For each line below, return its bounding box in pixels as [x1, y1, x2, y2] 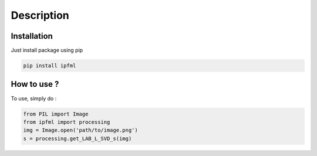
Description [11, 9, 70, 22]
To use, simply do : [11, 94, 57, 102]
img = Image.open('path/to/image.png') [23, 127, 138, 134]
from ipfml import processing [23, 118, 110, 126]
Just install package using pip [11, 47, 83, 54]
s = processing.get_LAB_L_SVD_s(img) [23, 135, 132, 142]
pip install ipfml [23, 62, 76, 69]
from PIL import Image [23, 110, 89, 117]
